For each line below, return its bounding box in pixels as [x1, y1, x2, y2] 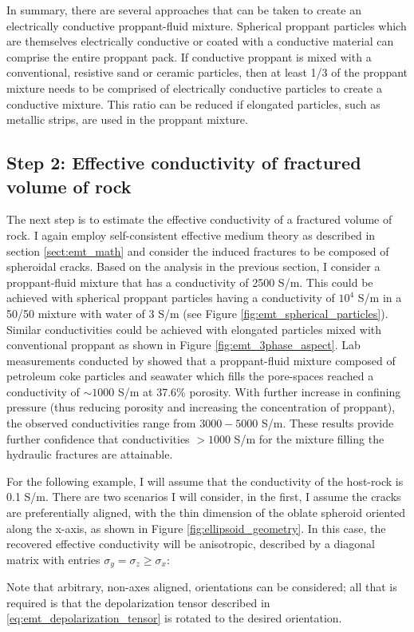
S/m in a [357, 289, 402, 306]
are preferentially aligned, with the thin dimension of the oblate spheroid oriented [6, 504, 406, 521]
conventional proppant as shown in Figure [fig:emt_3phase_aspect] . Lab [6, 336, 361, 353]
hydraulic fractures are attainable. [6, 446, 173, 463]
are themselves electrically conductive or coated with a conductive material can [6, 33, 394, 50]
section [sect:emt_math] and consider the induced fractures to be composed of [6, 242, 389, 259]
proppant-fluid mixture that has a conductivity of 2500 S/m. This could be [6, 273, 373, 290]
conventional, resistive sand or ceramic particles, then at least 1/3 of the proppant [6, 64, 408, 81]
